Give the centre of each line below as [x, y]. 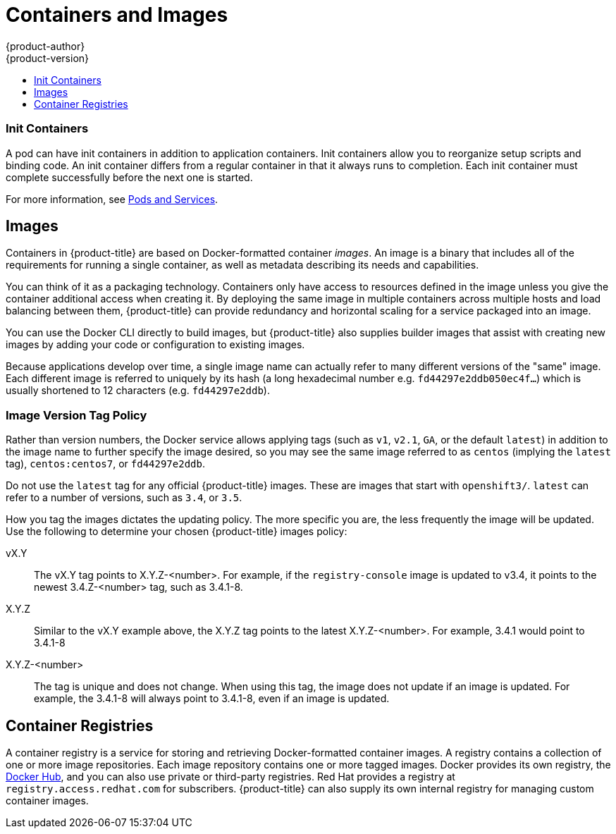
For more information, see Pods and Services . [112, 199]
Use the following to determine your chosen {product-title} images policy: [177, 532]
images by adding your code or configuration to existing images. [155, 345]
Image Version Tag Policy [76, 415]
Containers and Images [117, 15]
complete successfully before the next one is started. [129, 177]
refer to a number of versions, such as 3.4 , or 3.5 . [124, 498]
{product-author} [45, 46]
